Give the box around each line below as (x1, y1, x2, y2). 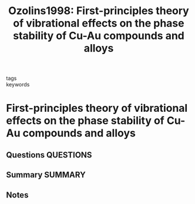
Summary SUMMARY (6, 170, 86, 180)
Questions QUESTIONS (6, 150, 92, 160)
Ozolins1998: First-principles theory (8, 4, 189, 18)
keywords (6, 81, 30, 88)
